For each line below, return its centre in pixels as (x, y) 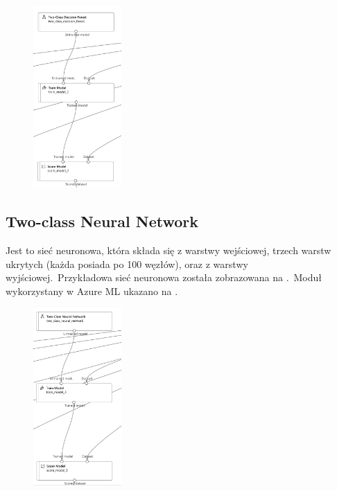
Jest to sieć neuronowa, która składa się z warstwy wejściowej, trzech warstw (168, 250)
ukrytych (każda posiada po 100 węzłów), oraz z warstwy (127, 264)
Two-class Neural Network (102, 221)
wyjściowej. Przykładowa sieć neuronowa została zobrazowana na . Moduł (164, 277)
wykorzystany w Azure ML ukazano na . (92, 291)
